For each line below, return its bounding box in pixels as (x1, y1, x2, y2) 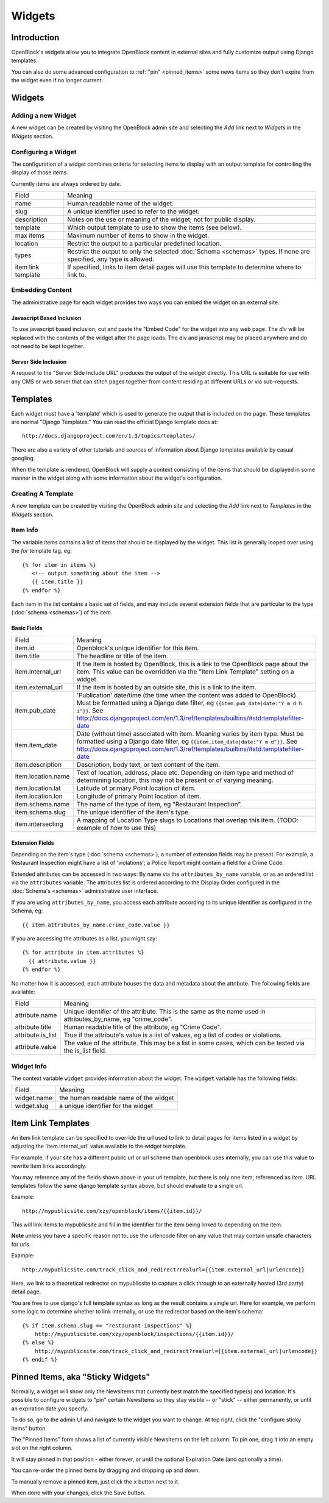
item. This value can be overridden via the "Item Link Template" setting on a (76, 667, 294, 676)
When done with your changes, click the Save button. (11, 1489, 146, 1496)
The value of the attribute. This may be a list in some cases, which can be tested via (63, 1039, 305, 1048)
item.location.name (15, 772, 70, 780)
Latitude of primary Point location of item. (76, 784, 196, 792)
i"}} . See (76, 706, 104, 714)
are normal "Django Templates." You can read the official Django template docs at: (11, 418, 218, 426)
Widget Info (11, 1062, 47, 1070)
